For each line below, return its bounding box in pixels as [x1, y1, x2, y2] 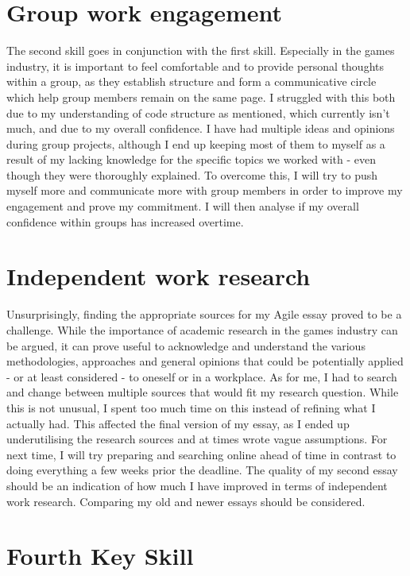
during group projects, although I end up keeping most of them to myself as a [6, 135, 385, 152]
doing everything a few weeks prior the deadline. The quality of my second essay [6, 462, 398, 478]
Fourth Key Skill [6, 539, 194, 572]
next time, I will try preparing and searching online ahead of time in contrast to [6, 446, 396, 462]
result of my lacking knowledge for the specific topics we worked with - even [6, 151, 377, 168]
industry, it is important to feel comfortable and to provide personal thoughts [6, 57, 385, 74]
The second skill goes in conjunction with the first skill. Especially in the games [6, 42, 395, 59]
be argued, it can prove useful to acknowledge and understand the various [6, 337, 366, 354]
